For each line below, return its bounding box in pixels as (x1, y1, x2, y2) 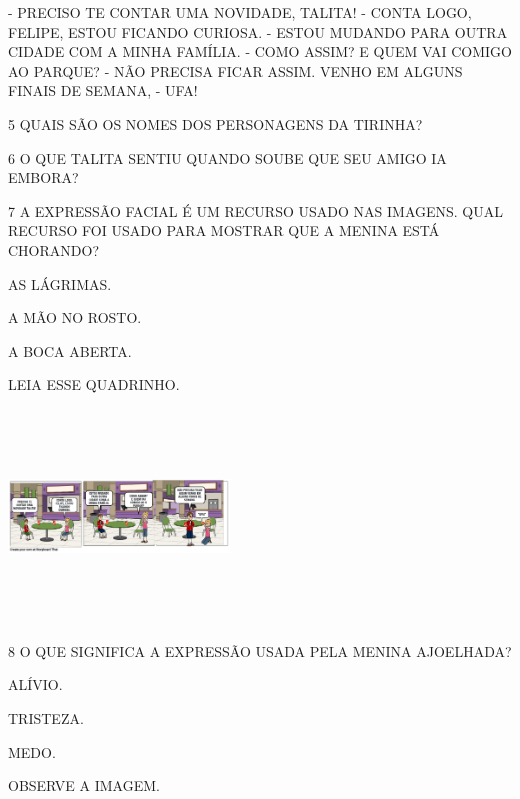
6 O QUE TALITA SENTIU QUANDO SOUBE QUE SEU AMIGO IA (8, 147, 447, 168)
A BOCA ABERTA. (8, 340, 132, 361)
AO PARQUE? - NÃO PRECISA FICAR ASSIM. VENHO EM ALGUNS (8, 60, 463, 81)
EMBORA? (8, 167, 79, 188)
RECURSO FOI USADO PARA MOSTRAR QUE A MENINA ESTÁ (8, 220, 440, 241)
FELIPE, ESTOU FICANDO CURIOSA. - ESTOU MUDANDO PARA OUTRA (8, 21, 508, 42)
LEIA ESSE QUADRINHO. (8, 374, 180, 395)
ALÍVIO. (8, 674, 63, 695)
